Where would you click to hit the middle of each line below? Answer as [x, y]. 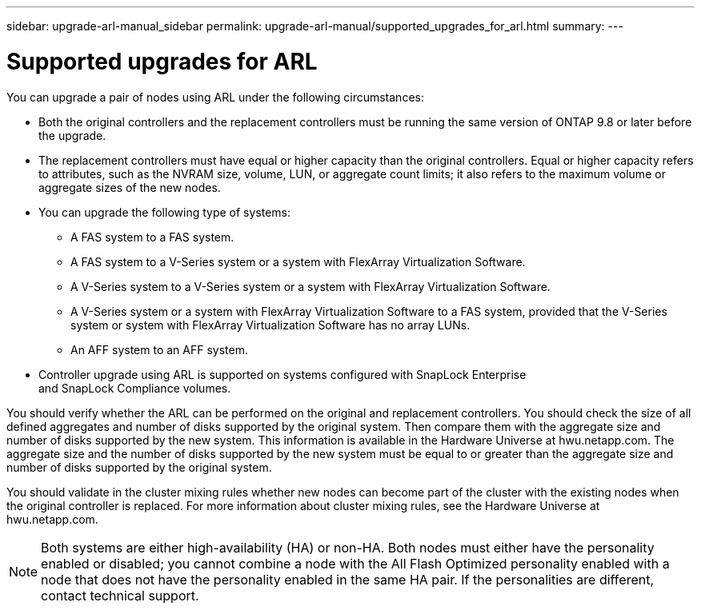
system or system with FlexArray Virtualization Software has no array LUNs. [270, 325]
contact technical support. [120, 595]
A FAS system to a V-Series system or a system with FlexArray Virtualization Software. [298, 261]
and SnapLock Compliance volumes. [135, 388]
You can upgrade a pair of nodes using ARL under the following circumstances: [215, 97]
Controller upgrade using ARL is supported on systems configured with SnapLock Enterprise [282, 374]
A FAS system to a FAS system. [152, 237]
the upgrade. [72, 135]
